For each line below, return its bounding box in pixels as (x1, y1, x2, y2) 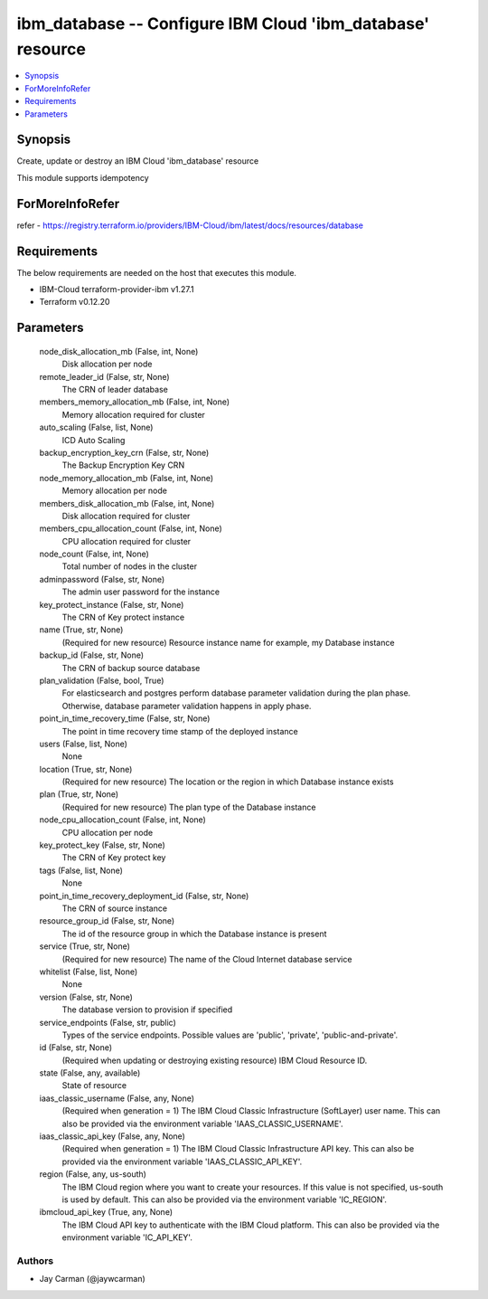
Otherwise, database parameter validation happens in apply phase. (61, 700, 312, 711)
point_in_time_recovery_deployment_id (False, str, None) (39, 890, 249, 901)
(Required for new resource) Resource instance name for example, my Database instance (61, 637, 395, 648)
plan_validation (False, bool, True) (39, 675, 164, 686)
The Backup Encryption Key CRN (61, 460, 185, 470)
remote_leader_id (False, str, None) (39, 371, 171, 382)
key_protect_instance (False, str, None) (39, 599, 184, 610)
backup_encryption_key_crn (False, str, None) (39, 447, 210, 458)
